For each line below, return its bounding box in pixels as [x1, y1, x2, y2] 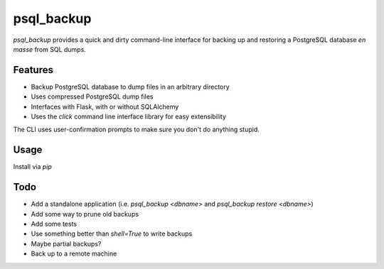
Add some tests [31, 220, 78, 228]
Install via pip [13, 163, 53, 171]
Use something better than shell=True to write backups [31, 229, 193, 238]
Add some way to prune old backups [31, 209, 139, 218]
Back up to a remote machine [31, 249, 117, 258]
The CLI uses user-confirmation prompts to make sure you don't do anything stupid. [13, 125, 260, 134]
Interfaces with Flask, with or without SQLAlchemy [31, 102, 179, 111]
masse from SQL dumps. [13, 45, 87, 53]
